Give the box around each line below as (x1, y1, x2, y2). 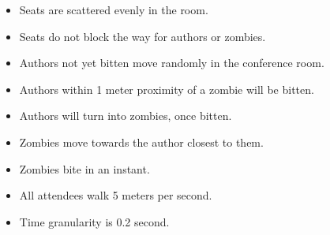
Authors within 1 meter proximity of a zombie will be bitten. (19, 80, 314, 97)
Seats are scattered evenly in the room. (19, 2, 208, 17)
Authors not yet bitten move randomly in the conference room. (19, 54, 324, 71)
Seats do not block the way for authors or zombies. (19, 28, 266, 44)
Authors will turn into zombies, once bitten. (19, 107, 232, 124)
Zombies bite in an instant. (19, 160, 150, 177)
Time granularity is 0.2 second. (19, 213, 170, 229)
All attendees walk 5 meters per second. (19, 187, 212, 203)
